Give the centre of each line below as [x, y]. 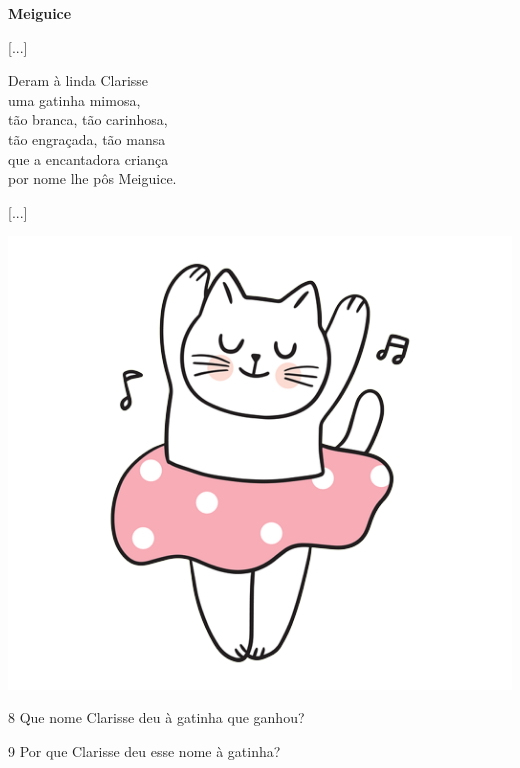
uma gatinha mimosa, [74, 99]
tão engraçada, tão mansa [87, 138]
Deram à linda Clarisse [78, 80]
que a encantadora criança [88, 158]
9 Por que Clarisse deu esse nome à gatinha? [144, 750]
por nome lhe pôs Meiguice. [92, 178]
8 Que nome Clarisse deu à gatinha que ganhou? [156, 717]
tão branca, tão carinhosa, [88, 119]
